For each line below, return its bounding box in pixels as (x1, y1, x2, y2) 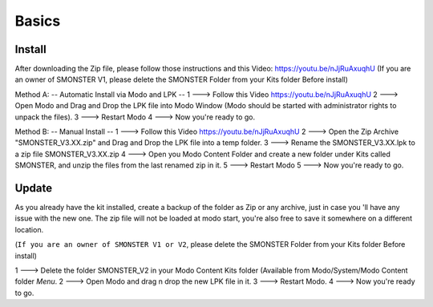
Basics (14, 12, 61, 30)
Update (14, 181, 53, 195)
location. (14, 224, 44, 234)
